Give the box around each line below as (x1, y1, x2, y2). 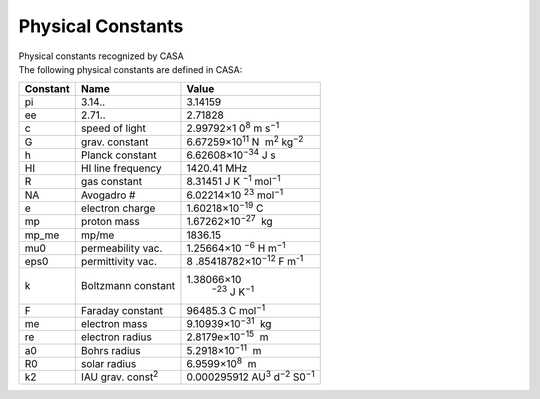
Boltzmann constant (80, 279, 176, 293)
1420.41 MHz (186, 161, 248, 175)
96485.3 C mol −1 (186, 301, 266, 317)
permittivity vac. (80, 255, 158, 269)
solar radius (80, 357, 137, 371)
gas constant (80, 175, 143, 189)
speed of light (80, 121, 147, 135)
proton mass (80, 215, 140, 229)
